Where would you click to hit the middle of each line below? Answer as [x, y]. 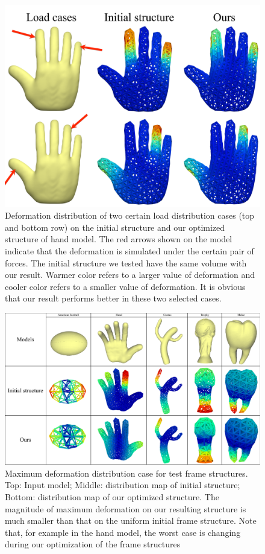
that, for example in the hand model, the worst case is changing [123, 532]
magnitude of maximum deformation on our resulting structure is [126, 508]
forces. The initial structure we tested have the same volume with [126, 263]
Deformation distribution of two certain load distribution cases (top [130, 215]
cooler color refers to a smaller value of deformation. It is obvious [125, 286]
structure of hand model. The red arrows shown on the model [119, 239]
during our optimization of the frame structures [93, 544]
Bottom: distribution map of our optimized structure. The [112, 497]
